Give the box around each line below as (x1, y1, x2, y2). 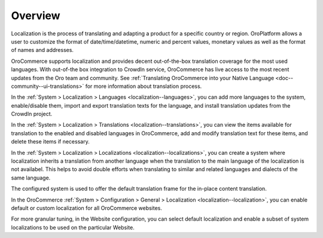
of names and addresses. (11, 47, 74, 54)
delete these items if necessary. (11, 138, 90, 145)
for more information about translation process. (85, 83, 202, 90)
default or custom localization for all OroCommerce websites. (11, 204, 163, 212)
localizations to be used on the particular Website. (11, 224, 135, 231)
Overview (11, 9, 60, 22)
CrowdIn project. (11, 111, 53, 118)
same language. (11, 174, 51, 181)
